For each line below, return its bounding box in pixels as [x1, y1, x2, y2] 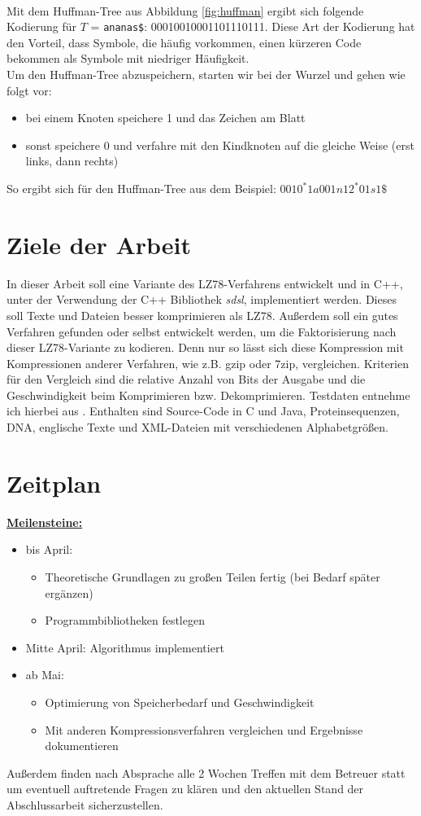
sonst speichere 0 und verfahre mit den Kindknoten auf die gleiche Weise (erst [25, 136, 414, 153]
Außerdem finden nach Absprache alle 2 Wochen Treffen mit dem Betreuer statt [7, 764, 406, 781]
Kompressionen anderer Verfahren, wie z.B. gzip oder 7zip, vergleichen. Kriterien [7, 354, 409, 371]
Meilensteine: [7, 513, 83, 530]
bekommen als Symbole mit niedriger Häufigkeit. [7, 50, 250, 67]
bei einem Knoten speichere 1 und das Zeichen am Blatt [25, 109, 306, 126]
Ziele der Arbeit [7, 227, 192, 261]
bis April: [25, 541, 73, 558]
